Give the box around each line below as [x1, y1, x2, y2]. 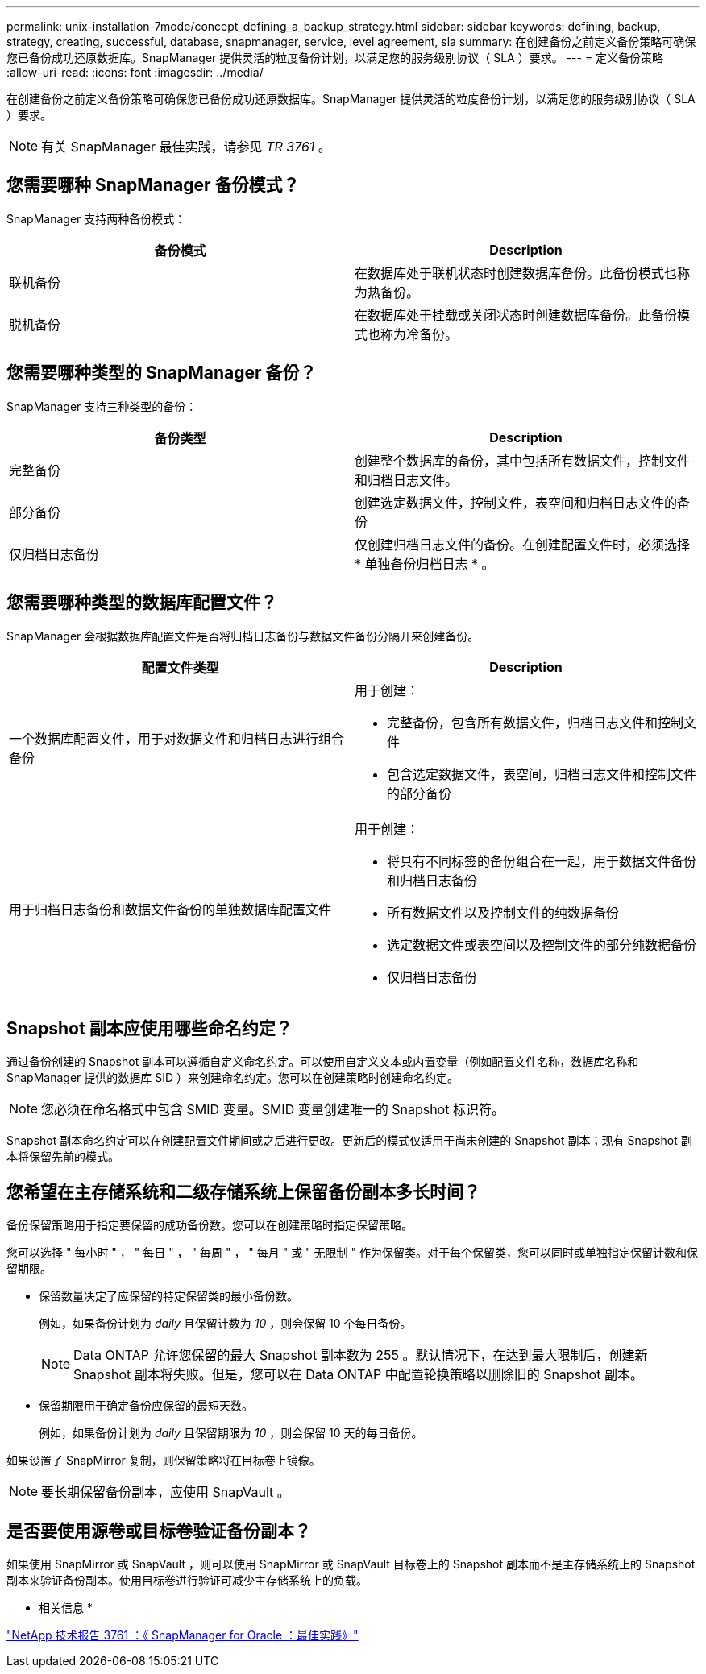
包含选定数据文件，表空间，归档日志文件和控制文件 [387, 765, 697, 782]
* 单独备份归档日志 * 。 [355, 555, 495, 572]
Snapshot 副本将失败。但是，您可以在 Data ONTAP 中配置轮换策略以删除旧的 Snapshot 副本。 [73, 1366, 643, 1383]
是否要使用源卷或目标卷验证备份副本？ [6, 1520, 311, 1541]
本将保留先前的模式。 [6, 1150, 119, 1164]
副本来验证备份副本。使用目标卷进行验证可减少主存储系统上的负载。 [6, 1573, 368, 1588]
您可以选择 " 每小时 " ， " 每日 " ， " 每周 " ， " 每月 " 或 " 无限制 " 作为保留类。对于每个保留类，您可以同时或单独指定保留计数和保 [6, 1245, 698, 1260]
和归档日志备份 [387, 872, 478, 889]
